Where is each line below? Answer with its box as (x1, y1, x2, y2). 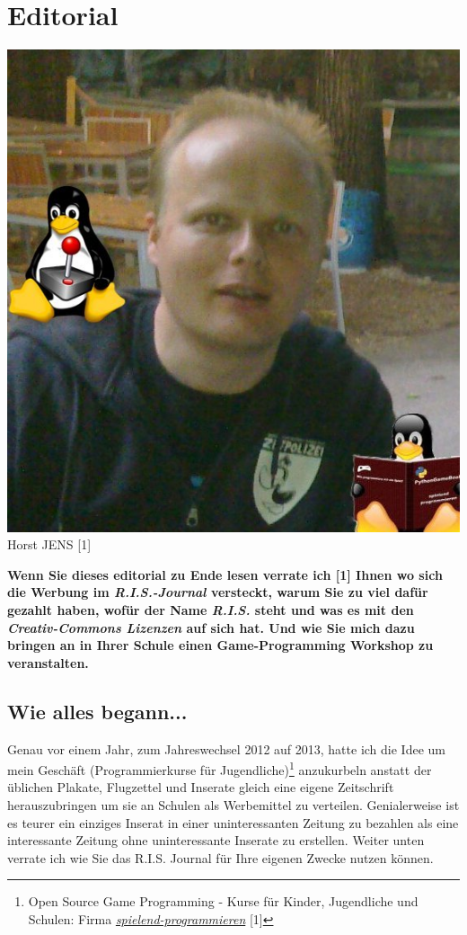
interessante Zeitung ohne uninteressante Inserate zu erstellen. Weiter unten (7, 831, 425, 850)
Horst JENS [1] (7, 535, 92, 554)
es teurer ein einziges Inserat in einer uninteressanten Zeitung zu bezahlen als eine (7, 813, 459, 832)
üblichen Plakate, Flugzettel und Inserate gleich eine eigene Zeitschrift (7, 778, 394, 797)
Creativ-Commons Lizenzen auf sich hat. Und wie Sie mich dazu (7, 618, 415, 637)
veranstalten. (7, 653, 89, 672)
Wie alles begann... (7, 697, 188, 725)
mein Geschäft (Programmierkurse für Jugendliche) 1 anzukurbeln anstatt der (7, 758, 432, 779)
